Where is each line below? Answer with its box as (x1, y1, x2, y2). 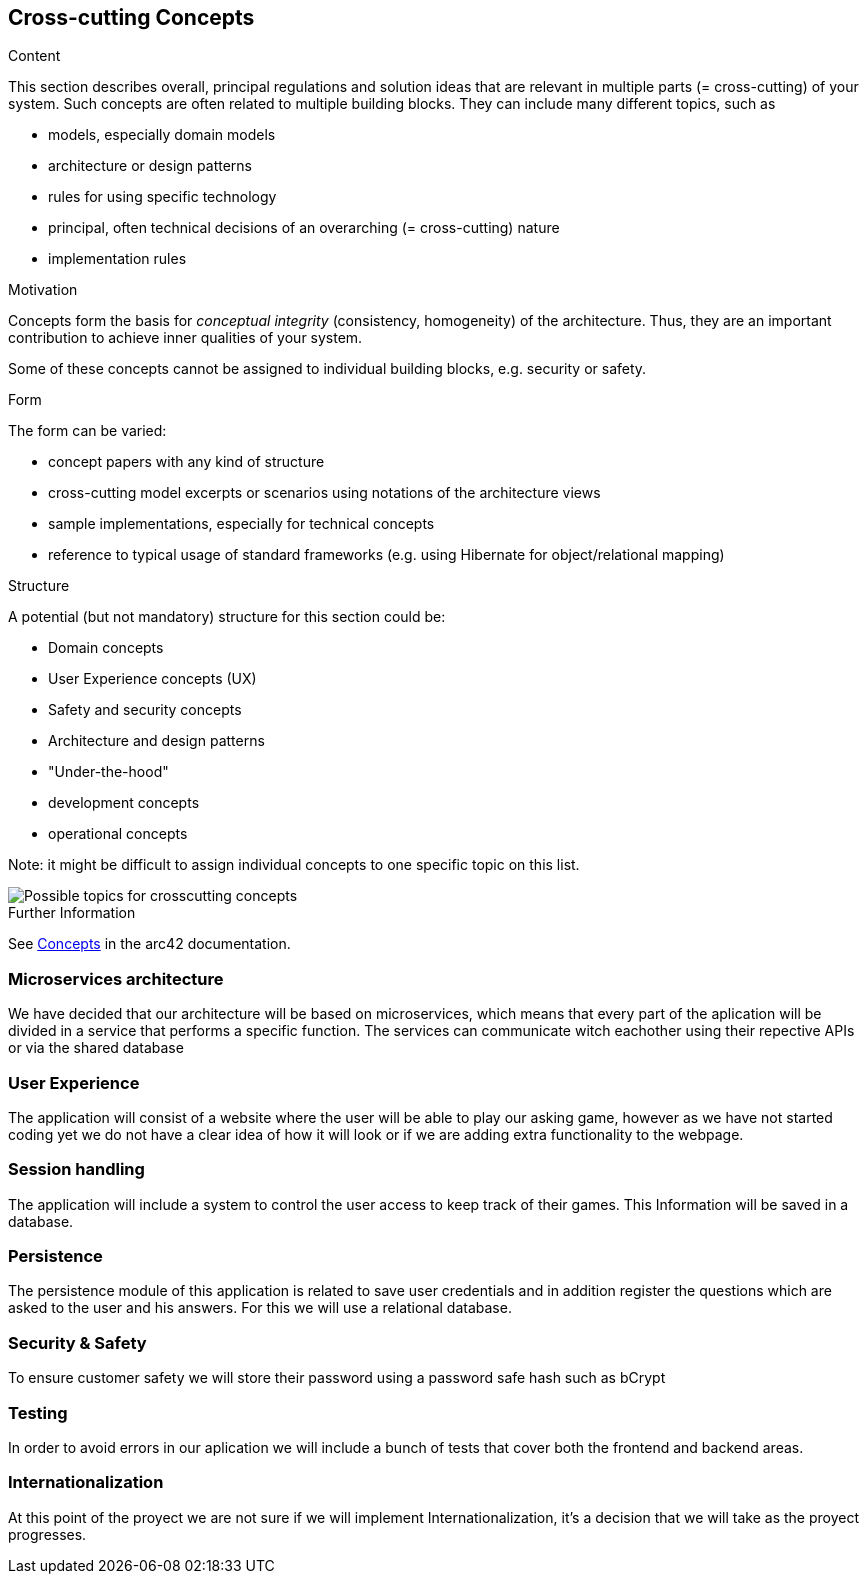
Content (8, 47, 61, 65)
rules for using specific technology (48, 188, 277, 206)
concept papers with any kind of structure (48, 453, 325, 471)
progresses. (8, 1525, 87, 1543)
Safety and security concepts (48, 701, 242, 719)
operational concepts (48, 825, 188, 843)
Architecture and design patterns (48, 732, 265, 750)
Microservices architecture (8, 968, 224, 989)
